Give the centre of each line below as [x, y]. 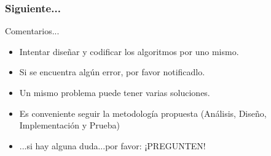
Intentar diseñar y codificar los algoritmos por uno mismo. [129, 51]
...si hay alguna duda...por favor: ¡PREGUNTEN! [112, 145]
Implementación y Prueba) [69, 125]
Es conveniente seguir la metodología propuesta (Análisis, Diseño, [143, 113]
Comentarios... [32, 31]
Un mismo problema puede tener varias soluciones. [115, 92]
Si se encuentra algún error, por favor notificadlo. [112, 72]
